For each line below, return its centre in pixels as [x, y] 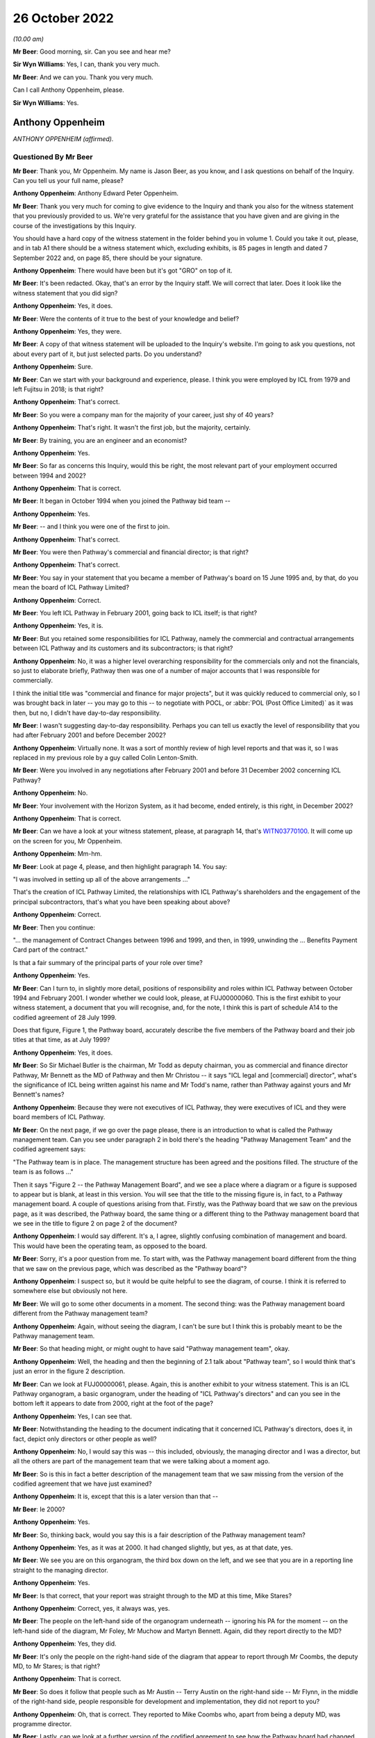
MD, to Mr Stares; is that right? [57, 1666]
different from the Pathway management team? [81, 1313]
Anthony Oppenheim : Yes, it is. [58, 626]
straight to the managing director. [61, 1570]
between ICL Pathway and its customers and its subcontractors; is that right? [123, 648]
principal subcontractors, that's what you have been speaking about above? [122, 902]
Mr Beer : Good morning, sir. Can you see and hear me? [92, 51]
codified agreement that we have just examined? [82, 1484]
